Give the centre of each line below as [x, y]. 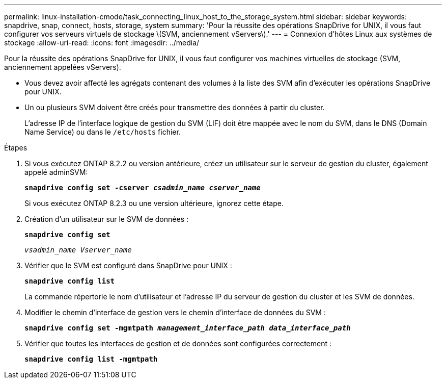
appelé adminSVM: [56, 172]
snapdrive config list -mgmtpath [91, 359]
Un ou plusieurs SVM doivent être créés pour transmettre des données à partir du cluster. [175, 107]
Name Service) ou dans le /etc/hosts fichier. [103, 132]
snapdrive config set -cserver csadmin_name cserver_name [143, 188]
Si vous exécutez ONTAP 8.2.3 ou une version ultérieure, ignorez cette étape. [154, 203]
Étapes [16, 148]
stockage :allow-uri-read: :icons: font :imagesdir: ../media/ [102, 43]
